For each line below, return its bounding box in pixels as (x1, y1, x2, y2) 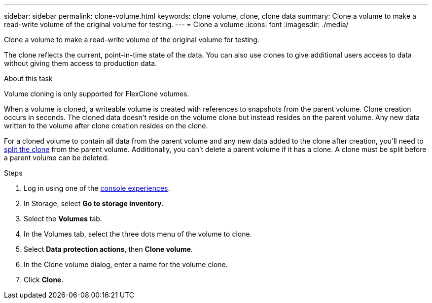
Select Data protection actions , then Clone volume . (24, 245, 193, 253)
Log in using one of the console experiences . (24, 184, 170, 192)
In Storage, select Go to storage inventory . (24, 199, 164, 208)
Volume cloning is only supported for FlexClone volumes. (4, 90, 189, 98)
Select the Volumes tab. (24, 214, 102, 223)
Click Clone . (24, 275, 64, 284)
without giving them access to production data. (4, 59, 157, 67)
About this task (4, 74, 53, 83)
